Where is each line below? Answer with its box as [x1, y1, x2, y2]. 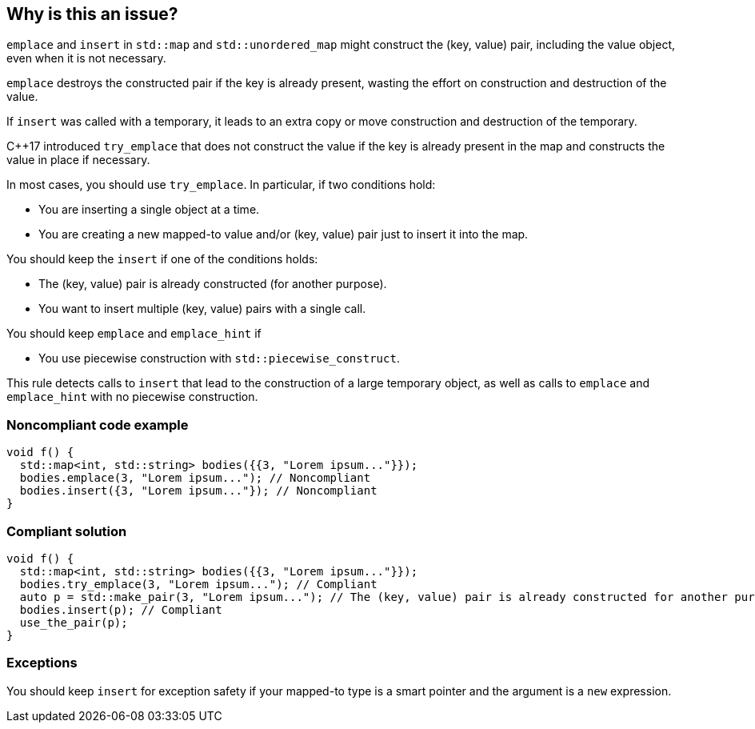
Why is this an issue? [6, 4, 178, 24]
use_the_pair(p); [19, 615, 128, 629]
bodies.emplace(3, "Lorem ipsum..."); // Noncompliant [19, 471, 371, 485]
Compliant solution [6, 523, 127, 539]
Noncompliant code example [6, 416, 189, 433]
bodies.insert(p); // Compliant [19, 603, 222, 616]
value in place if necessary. [6, 153, 150, 167]
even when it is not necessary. [6, 51, 166, 66]
